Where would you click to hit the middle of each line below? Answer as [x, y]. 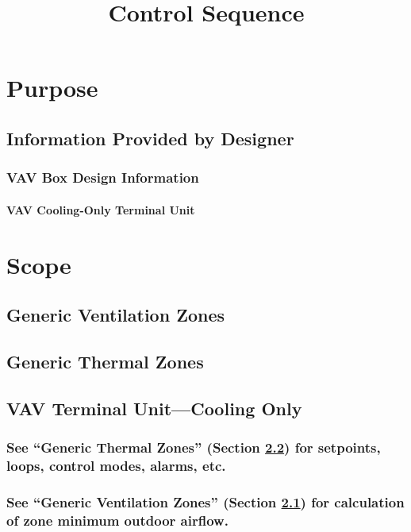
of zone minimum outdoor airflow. [117, 520]
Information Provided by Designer [150, 138]
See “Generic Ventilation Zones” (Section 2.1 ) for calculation [205, 501]
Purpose [52, 88]
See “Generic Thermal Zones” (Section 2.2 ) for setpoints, [194, 447]
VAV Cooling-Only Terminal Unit [101, 209]
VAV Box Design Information [103, 177]
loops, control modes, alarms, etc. [116, 465]
